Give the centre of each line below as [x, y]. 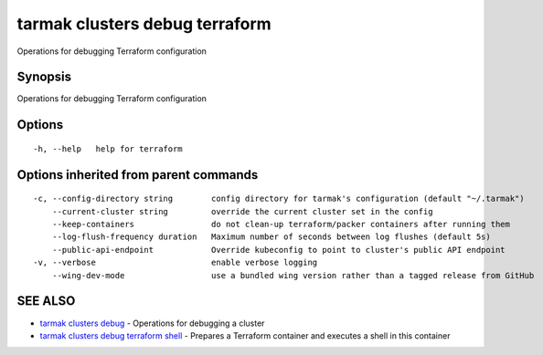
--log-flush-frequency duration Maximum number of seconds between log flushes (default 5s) [271, 237]
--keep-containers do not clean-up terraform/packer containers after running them [281, 224]
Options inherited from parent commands [138, 175]
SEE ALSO [46, 301]
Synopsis [44, 77]
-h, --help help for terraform [108, 149]
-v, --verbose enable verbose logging [176, 263]
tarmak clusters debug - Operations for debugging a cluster [152, 323]
